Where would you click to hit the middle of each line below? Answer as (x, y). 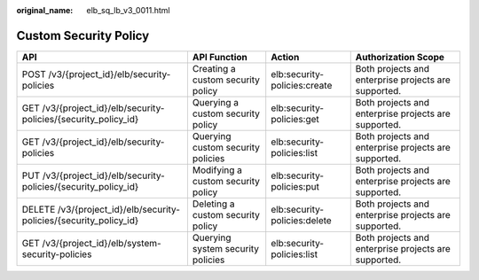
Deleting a (213, 204)
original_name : (45, 10)
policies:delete (301, 220)
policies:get (295, 119)
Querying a (216, 102)
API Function (220, 57)
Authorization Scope (400, 57)
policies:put (295, 186)
